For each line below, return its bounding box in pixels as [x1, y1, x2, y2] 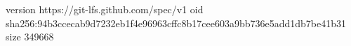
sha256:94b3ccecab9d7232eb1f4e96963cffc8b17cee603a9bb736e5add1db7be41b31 [6, 15, 347, 30]
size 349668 [6, 29, 54, 44]
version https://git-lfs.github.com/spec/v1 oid [6, 2, 204, 16]
